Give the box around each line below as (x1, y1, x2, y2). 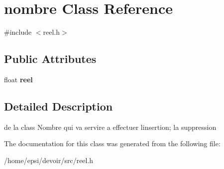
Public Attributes (4, 51, 97, 66)
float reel (4, 74, 33, 84)
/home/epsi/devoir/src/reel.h (4, 155, 94, 165)
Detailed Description (4, 98, 113, 113)
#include (4, 27, 32, 37)
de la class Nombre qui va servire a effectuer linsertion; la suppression (4, 121, 217, 132)
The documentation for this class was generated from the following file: (4, 138, 221, 149)
